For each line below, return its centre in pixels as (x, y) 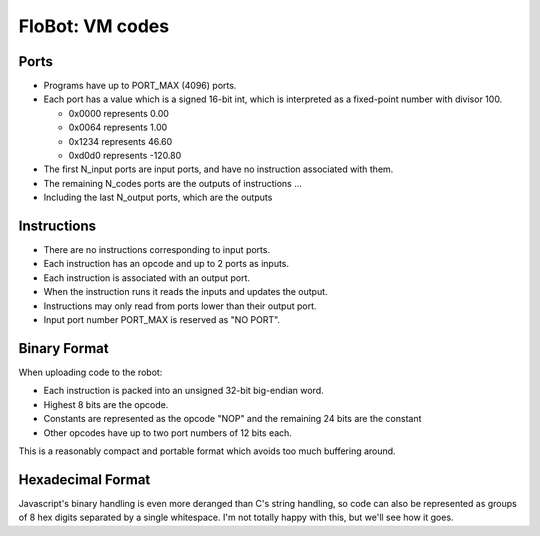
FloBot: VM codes (94, 26)
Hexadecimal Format (84, 479)
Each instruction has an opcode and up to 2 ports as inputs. (166, 264)
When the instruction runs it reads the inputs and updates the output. (186, 292)
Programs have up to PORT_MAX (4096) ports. (140, 86)
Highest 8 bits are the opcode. (106, 404)
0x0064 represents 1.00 (118, 127)
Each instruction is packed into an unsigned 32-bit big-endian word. (183, 391)
